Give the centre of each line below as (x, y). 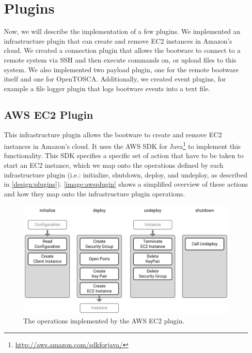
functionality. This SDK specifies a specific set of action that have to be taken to (124, 155)
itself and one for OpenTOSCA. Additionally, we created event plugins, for (115, 79)
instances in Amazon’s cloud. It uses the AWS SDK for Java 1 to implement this (122, 145)
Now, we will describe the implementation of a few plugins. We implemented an (122, 31)
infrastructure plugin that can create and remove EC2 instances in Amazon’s (118, 40)
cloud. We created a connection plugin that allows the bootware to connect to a (122, 50)
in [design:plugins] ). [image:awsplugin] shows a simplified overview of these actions (126, 184)
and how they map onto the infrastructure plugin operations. (94, 193)
